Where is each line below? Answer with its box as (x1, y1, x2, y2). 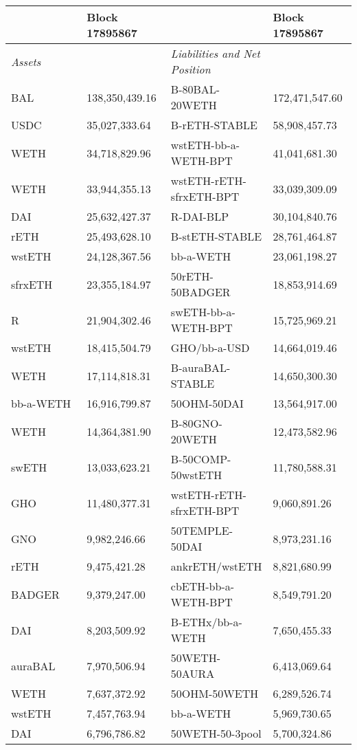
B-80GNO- (170, 415, 222, 431)
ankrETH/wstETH (170, 558, 262, 574)
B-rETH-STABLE (170, 117, 257, 133)
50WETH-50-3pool (170, 725, 262, 741)
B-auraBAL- (170, 360, 231, 375)
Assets (11, 53, 41, 69)
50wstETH (170, 467, 222, 483)
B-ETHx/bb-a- (170, 614, 242, 630)
